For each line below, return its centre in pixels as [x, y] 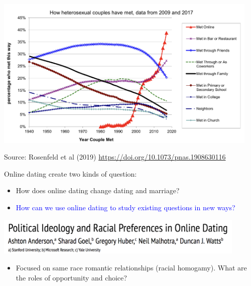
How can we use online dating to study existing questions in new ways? [125, 207]
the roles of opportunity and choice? [71, 277]
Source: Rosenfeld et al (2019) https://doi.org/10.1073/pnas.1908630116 [115, 157]
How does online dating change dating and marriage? [98, 190]
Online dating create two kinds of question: [71, 173]
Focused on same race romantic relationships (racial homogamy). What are [131, 267]
